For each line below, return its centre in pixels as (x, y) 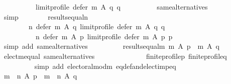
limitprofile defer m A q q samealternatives (122, 7)
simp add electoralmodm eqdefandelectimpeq (105, 66)
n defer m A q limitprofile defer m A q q (97, 26)
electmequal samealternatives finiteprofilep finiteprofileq (115, 56)
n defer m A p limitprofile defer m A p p (104, 36)
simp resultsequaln (46, 16)
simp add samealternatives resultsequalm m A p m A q (112, 46)
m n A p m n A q (40, 76)
